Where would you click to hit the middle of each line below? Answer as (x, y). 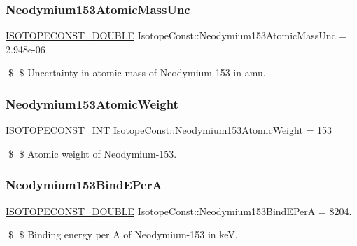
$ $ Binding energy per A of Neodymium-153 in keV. (123, 234)
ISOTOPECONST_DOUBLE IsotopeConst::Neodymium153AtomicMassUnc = (176, 35)
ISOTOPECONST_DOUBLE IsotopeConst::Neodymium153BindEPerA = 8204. (179, 211)
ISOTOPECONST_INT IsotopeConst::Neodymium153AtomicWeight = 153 (169, 130)
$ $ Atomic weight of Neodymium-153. (92, 153)
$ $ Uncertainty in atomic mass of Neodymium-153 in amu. (137, 73)
